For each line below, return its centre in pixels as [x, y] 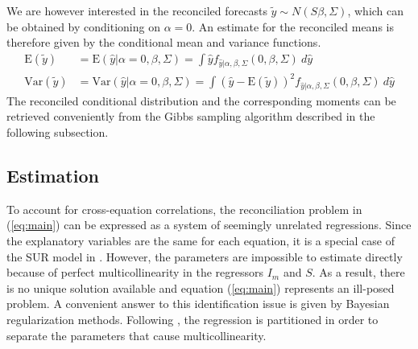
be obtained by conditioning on [83, 26]
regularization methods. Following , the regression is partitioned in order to [192, 319]
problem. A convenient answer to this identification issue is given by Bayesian [198, 304]
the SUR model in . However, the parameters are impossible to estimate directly [205, 256]
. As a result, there [358, 272]
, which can [376, 10]
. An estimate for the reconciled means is [293, 26]
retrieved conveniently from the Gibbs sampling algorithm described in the [191, 116]
